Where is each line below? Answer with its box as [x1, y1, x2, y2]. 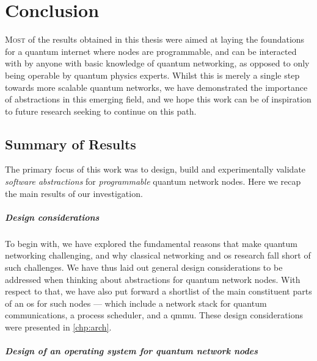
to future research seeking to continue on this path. [5, 104, 197, 117]
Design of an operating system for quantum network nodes [5, 345, 258, 357]
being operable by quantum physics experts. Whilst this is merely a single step [5, 68, 300, 81]
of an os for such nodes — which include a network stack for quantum [5, 296, 267, 309]
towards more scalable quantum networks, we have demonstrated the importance [5, 80, 308, 93]
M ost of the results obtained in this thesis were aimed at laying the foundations [5, 33, 305, 46]
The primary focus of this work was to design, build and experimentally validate [5, 163, 306, 176]
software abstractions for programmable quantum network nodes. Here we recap [5, 175, 301, 188]
